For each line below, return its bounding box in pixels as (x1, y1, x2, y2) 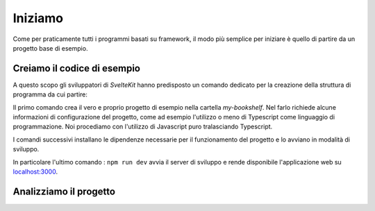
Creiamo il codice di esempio (12, 62, 140, 74)
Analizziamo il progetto (12, 185, 116, 197)
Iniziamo (12, 10, 64, 26)
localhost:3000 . (12, 167, 58, 176)
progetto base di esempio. (12, 44, 88, 52)
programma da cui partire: (12, 90, 88, 99)
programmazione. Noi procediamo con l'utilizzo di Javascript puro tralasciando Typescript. (12, 122, 273, 131)
